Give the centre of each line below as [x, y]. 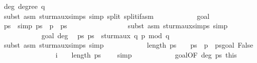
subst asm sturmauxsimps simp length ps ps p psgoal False [128, 45]
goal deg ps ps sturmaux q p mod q [105, 35]
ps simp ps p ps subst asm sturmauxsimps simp [116, 26]
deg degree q [24, 6]
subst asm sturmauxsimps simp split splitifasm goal [107, 16]
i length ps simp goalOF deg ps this [146, 54]
